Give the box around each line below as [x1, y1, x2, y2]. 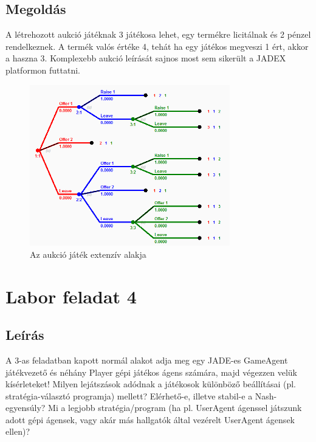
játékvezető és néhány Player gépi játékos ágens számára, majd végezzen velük [5, 365, 298, 378]
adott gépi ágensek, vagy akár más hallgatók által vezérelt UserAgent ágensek [5, 413, 295, 426]
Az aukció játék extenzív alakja [30, 247, 146, 260]
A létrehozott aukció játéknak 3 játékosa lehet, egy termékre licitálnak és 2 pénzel [5, 28, 311, 41]
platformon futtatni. [5, 63, 80, 76]
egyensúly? [5, 401, 46, 414]
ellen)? [5, 425, 30, 438]
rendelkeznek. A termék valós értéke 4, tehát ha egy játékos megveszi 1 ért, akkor [5, 40, 309, 52]
